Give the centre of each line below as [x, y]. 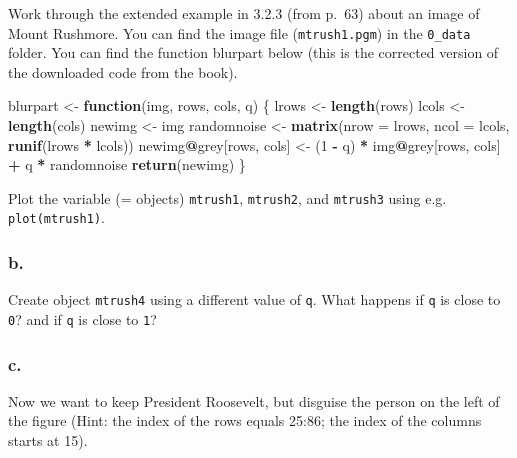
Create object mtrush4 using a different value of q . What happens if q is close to [254, 299]
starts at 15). [48, 440]
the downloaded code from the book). [123, 71]
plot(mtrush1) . [56, 217]
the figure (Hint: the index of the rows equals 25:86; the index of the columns [245, 420]
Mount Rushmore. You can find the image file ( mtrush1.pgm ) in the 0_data [239, 32]
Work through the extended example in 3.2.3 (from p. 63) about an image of [244, 13]
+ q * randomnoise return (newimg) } [127, 164]
